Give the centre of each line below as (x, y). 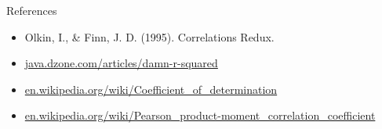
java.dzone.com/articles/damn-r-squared (121, 63)
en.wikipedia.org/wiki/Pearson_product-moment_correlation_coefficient (200, 115)
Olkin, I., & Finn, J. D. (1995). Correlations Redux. (149, 36)
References (32, 10)
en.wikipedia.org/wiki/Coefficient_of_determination (151, 89)
